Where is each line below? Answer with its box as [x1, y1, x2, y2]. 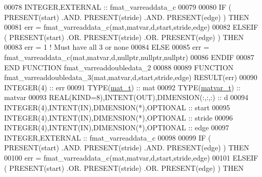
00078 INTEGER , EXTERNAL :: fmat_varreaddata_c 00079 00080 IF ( [4, 2, 232, 12]
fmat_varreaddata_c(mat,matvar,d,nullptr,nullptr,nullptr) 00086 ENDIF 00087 [4, 51, 254, 62]
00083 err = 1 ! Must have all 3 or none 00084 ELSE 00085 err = [4, 42, 209, 52]
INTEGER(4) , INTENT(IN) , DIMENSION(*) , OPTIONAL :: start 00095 [4, 102, 230, 112]
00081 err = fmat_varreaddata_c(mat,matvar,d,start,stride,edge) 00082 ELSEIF [4, 22, 258, 32]
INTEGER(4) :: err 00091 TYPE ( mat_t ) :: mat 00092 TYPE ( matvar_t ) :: [4, 82, 240, 92]
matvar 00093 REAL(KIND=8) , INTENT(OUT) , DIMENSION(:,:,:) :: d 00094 [4, 92, 249, 103]
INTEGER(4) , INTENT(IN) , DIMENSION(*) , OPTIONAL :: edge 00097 [4, 122, 229, 133]
